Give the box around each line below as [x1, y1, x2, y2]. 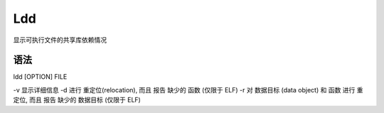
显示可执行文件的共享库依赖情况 [13, 36, 107, 44]
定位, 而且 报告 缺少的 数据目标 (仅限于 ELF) [13, 96, 142, 104]
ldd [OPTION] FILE [13, 72, 68, 81]
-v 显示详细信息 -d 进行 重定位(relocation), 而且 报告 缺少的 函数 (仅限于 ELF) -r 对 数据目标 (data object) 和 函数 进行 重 [13, 85, 363, 94]
